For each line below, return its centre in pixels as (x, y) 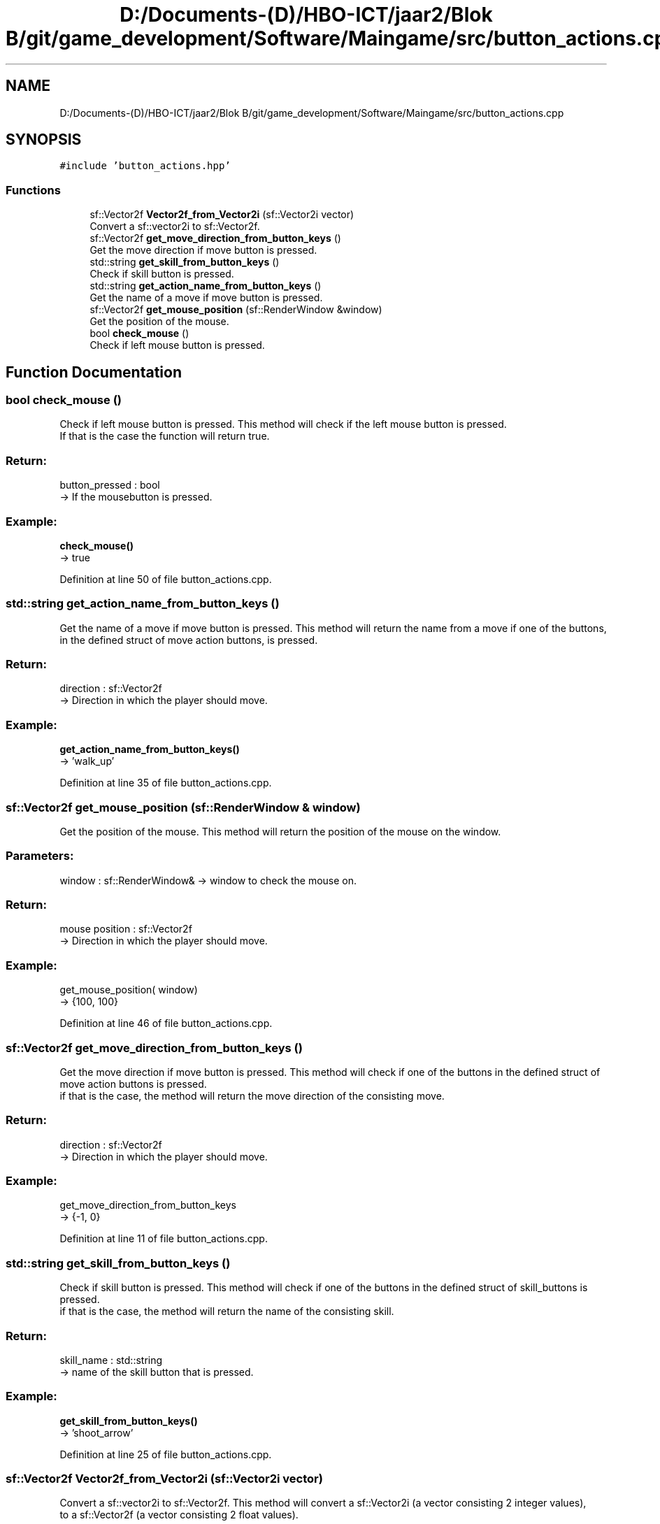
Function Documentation (94, 372)
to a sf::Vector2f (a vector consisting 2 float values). (179, 1515)
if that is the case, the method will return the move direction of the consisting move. (252, 1095)
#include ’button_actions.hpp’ (145, 166)
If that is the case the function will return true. (165, 436)
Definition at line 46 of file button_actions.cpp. (166, 1023)
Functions (33, 190)
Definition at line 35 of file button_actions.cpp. (166, 783)
